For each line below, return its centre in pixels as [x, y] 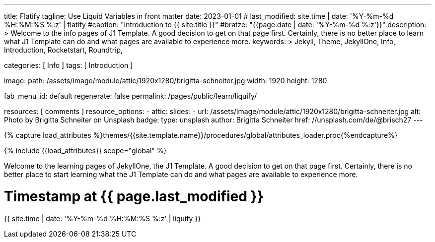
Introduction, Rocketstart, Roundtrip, [64, 50]
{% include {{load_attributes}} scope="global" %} [85, 151]
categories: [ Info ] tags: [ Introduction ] [69, 65]
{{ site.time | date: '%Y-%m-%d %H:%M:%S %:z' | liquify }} [103, 218]
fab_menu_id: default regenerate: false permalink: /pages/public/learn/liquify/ [131, 96]
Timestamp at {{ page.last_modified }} [134, 196]
